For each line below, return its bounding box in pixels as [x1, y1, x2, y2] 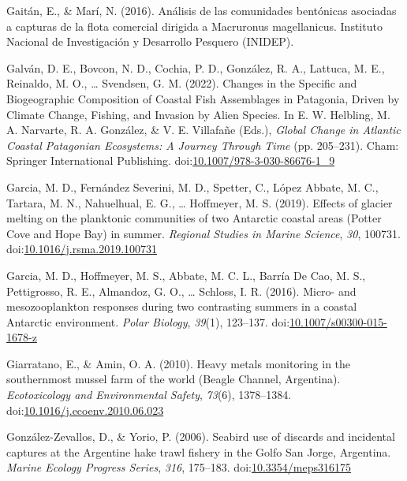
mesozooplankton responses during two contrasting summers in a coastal [6, 298, 357, 315]
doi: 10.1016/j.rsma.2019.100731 [6, 240, 158, 257]
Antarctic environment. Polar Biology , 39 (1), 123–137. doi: [6, 313, 290, 330]
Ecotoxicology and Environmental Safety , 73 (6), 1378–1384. [6, 386, 292, 403]
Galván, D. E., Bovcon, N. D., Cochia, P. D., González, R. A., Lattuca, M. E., [6, 59, 385, 76]
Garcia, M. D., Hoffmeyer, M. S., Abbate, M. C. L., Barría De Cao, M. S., [6, 267, 366, 283]
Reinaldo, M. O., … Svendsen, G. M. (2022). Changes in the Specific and [6, 75, 357, 91]
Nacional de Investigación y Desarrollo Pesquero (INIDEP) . [6, 33, 294, 50]
